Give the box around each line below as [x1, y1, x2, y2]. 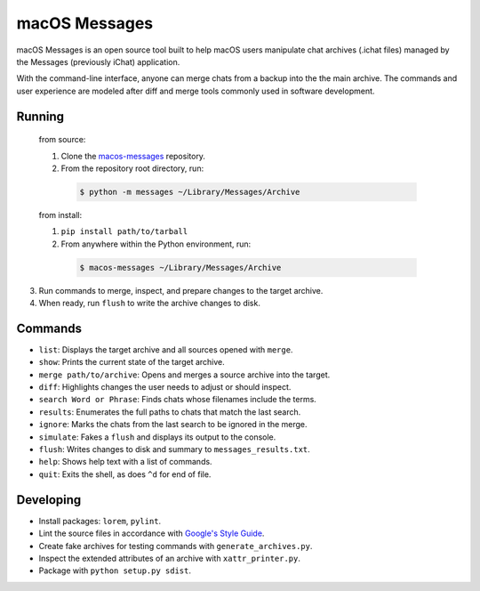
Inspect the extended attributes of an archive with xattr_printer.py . [38, 553, 301, 563]
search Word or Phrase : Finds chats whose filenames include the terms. [38, 394, 317, 405]
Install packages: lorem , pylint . [38, 515, 162, 526]
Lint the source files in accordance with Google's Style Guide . [38, 528, 265, 538]
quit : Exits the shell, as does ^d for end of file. [38, 468, 212, 480]
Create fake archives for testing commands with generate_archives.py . [38, 540, 313, 551]
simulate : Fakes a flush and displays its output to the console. [38, 432, 276, 442]
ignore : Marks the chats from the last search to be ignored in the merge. [38, 419, 308, 430]
